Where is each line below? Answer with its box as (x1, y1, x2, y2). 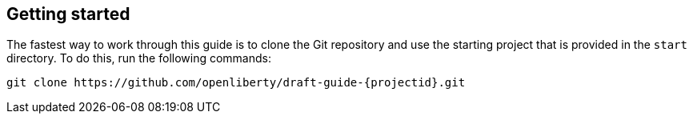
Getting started (6, 4, 130, 24)
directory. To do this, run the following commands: (6, 51, 271, 66)
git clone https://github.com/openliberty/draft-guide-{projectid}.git (6, 76, 466, 90)
